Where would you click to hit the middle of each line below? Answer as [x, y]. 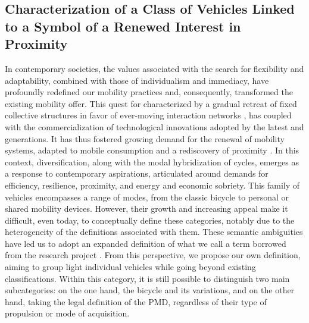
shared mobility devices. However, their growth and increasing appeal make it [146, 208]
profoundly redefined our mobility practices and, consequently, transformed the [149, 92]
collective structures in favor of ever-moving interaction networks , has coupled [148, 115]
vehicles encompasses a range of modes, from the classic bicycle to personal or [147, 197]
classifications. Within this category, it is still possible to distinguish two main [147, 278]
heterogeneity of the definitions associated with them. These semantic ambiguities [154, 232]
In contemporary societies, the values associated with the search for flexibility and [154, 68]
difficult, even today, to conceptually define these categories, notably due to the [150, 220]
